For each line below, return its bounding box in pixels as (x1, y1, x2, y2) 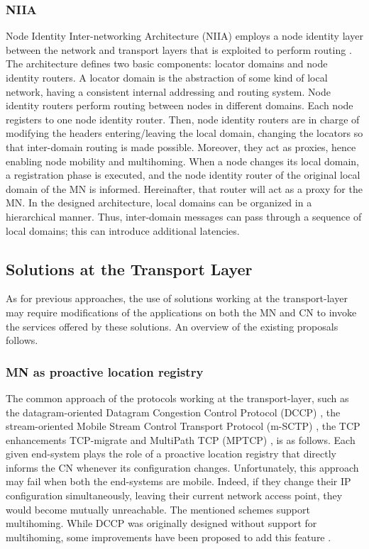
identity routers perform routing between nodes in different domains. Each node (6, 98, 353, 113)
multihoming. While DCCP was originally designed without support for (6, 516, 317, 531)
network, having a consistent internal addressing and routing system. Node (6, 84, 331, 99)
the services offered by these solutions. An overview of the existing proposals (6, 318, 338, 333)
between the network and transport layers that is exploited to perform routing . (6, 42, 352, 57)
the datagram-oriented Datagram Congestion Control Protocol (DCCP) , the (6, 404, 341, 419)
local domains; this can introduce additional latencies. (6, 223, 240, 238)
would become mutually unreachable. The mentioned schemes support (6, 501, 310, 516)
